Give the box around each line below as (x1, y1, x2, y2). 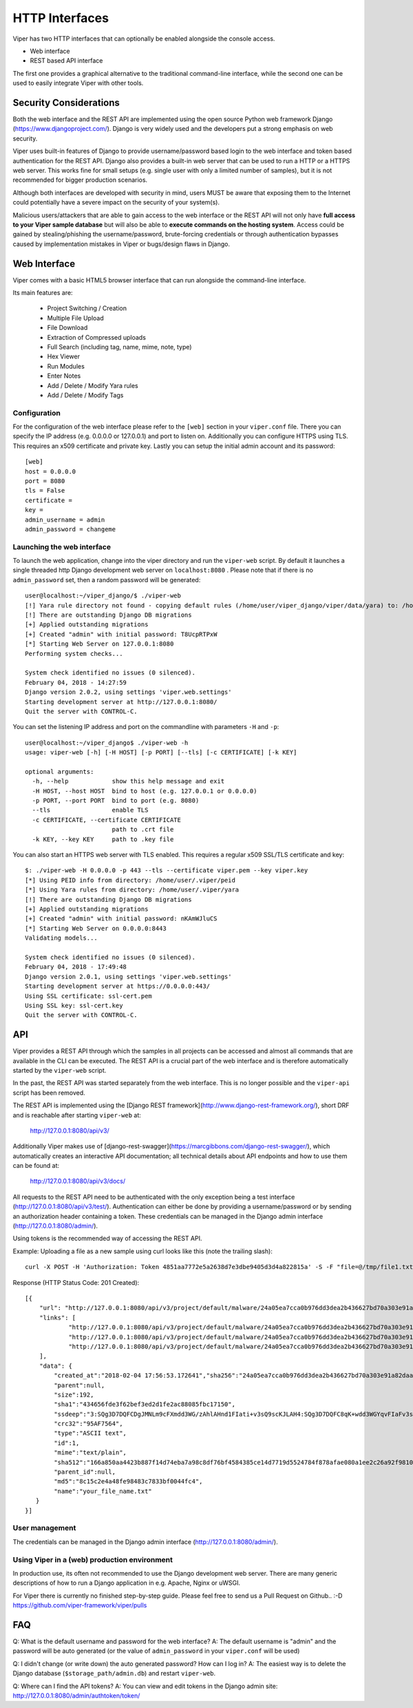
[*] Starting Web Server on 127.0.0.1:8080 (25, 640, 174, 648)
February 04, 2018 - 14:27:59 (25, 679, 127, 686)
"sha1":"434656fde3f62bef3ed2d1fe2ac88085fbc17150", (54, 1401, 235, 1408)
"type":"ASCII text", (54, 1430, 127, 1437)
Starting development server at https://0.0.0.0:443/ (25, 982, 210, 990)
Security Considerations (12, 96, 120, 108)
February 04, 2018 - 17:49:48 (25, 963, 127, 971)
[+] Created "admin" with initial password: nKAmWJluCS (25, 915, 218, 923)
